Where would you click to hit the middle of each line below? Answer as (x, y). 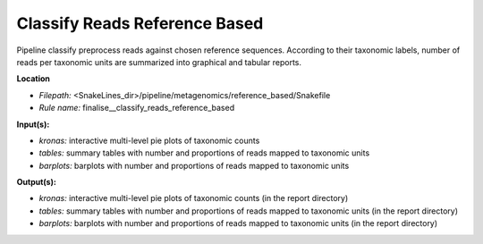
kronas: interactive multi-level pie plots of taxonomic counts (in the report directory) (194, 198)
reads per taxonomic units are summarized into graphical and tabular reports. (159, 62)
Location (34, 79)
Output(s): (37, 182)
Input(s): (33, 124)
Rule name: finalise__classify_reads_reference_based (137, 108)
